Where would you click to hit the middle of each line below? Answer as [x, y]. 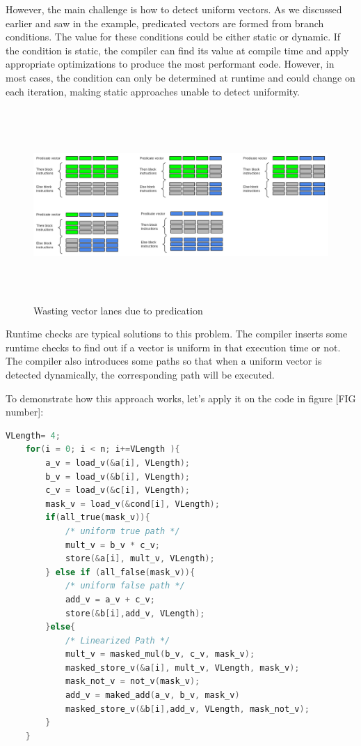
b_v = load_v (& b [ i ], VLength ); [118, 477]
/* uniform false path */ [125, 586]
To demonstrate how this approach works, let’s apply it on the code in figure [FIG [181, 398]
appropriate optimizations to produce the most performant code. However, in [170, 64]
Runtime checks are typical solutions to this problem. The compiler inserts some [177, 334]
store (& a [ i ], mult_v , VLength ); [140, 559]
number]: [25, 412]
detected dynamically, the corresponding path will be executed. [140, 375]
